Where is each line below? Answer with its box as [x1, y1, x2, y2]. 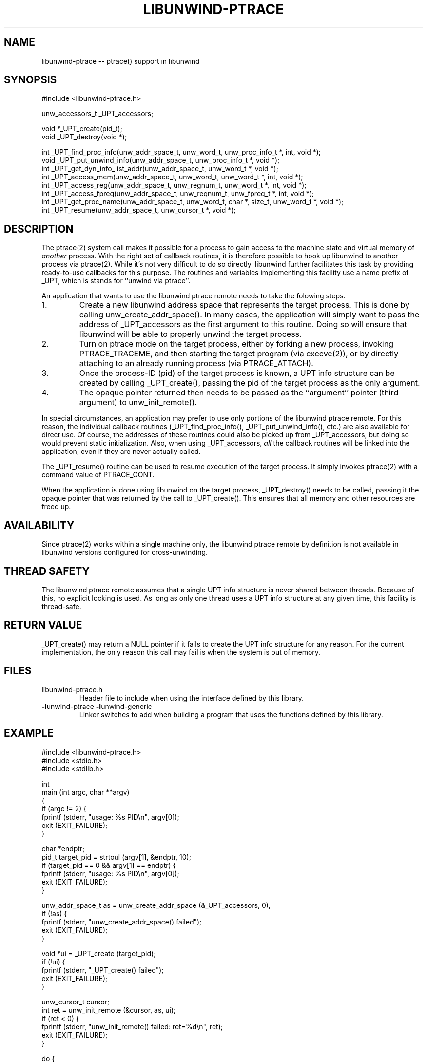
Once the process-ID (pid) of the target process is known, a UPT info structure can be [79, 368, 395, 378]
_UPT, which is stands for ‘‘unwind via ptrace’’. [41, 276, 191, 285]
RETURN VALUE [4, 619, 82, 631]
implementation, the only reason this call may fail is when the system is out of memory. [41, 648, 321, 656]
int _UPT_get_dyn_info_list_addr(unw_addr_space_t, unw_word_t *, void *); [41, 164, 278, 173]
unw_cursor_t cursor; [41, 997, 110, 1006]
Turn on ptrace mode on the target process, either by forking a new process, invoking [79, 339, 393, 349]
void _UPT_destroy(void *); [41, 133, 127, 141]
